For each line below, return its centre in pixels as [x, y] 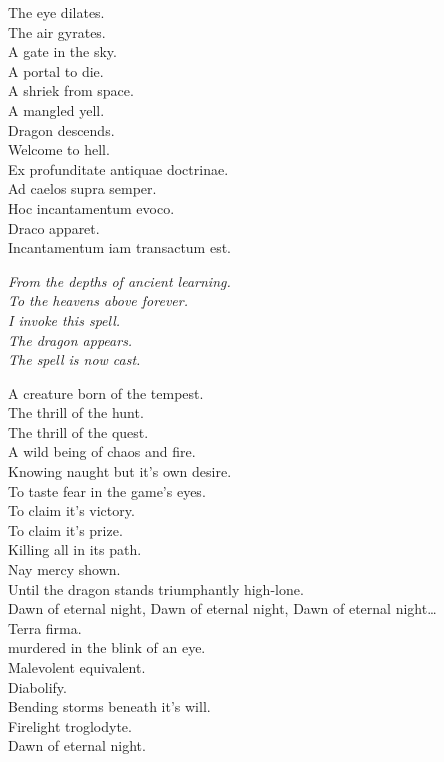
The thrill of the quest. [78, 431]
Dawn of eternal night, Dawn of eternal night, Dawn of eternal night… [222, 608]
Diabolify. [37, 686]
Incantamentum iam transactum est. [120, 247]
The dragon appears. [70, 339]
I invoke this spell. [64, 319]
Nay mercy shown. [64, 569]
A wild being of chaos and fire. [102, 451]
